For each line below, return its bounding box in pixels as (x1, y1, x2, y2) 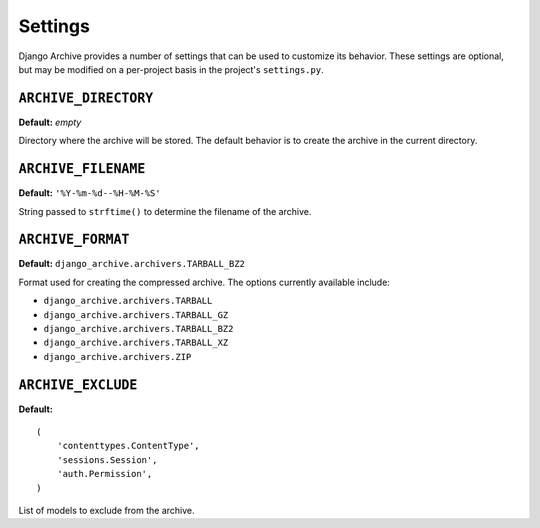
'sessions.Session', (56, 454, 158, 465)
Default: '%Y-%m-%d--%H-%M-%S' (18, 187, 161, 199)
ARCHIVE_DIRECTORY (18, 90, 154, 106)
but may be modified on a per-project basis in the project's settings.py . (18, 63, 324, 75)
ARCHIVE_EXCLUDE (18, 376, 138, 393)
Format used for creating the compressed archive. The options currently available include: (18, 276, 390, 288)
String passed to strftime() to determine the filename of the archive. (18, 205, 312, 217)
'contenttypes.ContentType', (56, 440, 200, 452)
